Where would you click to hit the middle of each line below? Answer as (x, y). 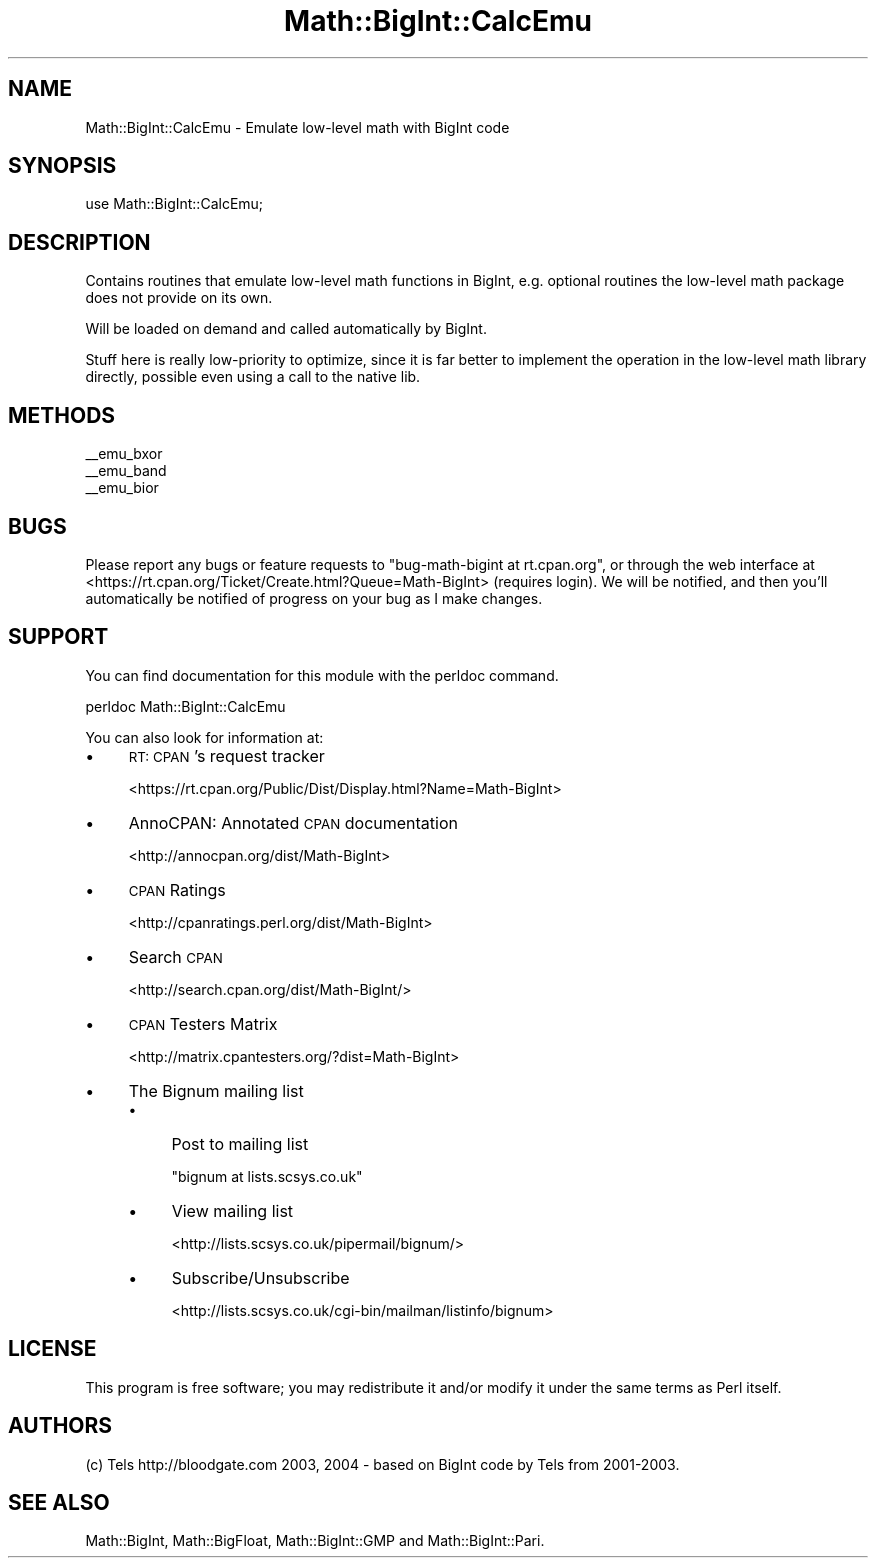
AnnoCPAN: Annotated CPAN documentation (293, 822)
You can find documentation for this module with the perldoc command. (322, 675)
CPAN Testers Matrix (203, 1023)
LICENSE (52, 1349)
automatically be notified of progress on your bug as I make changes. (314, 598)
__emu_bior (122, 488)
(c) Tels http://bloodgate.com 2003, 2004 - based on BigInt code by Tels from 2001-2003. (382, 1464)
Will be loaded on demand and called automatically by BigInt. (286, 329)
